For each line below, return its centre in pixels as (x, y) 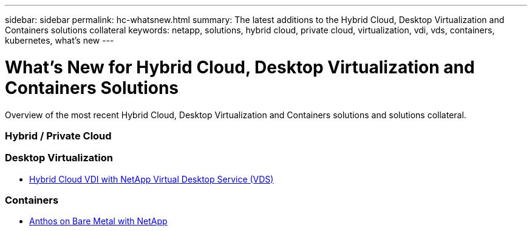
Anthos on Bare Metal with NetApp (98, 221)
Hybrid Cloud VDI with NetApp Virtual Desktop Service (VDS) (152, 179)
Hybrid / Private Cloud (58, 136)
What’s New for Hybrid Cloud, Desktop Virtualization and (240, 67)
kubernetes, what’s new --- (60, 40)
